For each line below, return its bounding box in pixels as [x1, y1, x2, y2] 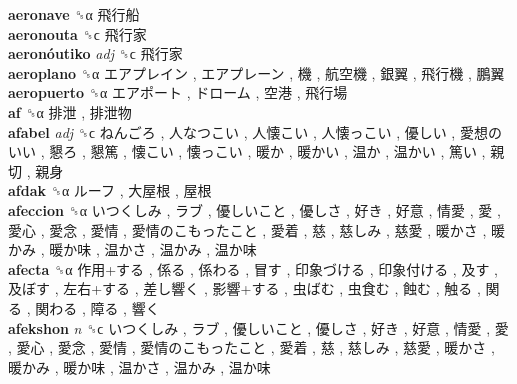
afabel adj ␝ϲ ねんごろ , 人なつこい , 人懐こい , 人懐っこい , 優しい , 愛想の [8, 121, 502, 142]
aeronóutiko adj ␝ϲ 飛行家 [8, 43, 183, 64]
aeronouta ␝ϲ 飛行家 [8, 23, 147, 44]
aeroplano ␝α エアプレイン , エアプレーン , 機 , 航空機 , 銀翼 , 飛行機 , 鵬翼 [8, 62, 505, 83]
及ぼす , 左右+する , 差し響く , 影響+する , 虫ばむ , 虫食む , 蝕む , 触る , [8, 278, 481, 299]
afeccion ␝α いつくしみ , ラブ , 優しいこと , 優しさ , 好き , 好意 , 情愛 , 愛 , [8, 199, 501, 220]
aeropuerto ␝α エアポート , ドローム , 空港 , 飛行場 [8, 82, 348, 103]
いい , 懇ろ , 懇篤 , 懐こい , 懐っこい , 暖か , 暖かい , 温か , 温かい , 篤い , [8, 141, 486, 162]
